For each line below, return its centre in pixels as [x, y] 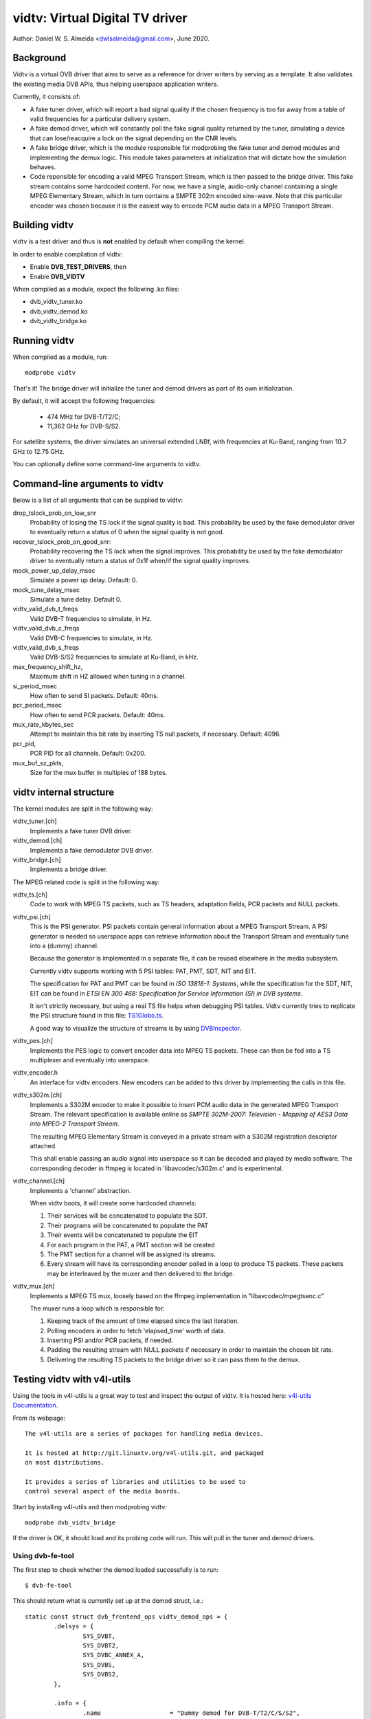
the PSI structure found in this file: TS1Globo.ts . [97, 1016]
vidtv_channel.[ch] [39, 1181]
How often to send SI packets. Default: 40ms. [94, 695]
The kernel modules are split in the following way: [83, 809]
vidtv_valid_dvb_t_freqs [45, 609]
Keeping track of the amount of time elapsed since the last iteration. [143, 1321]
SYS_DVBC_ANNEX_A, [114, 1655]
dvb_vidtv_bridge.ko [58, 321]
